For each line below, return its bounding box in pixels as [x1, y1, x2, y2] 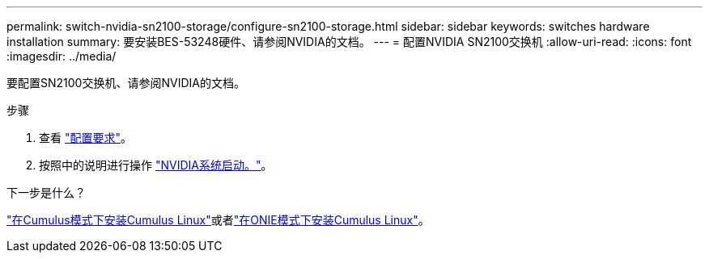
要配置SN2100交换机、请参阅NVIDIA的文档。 [6, 76, 245, 90]
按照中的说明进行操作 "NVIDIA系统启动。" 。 [39, 158, 273, 172]
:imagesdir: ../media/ [6, 49, 117, 63]
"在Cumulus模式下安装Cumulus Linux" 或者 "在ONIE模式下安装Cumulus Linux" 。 [6, 213, 430, 227]
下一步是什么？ [6, 186, 86, 199]
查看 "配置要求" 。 [39, 131, 132, 144]
